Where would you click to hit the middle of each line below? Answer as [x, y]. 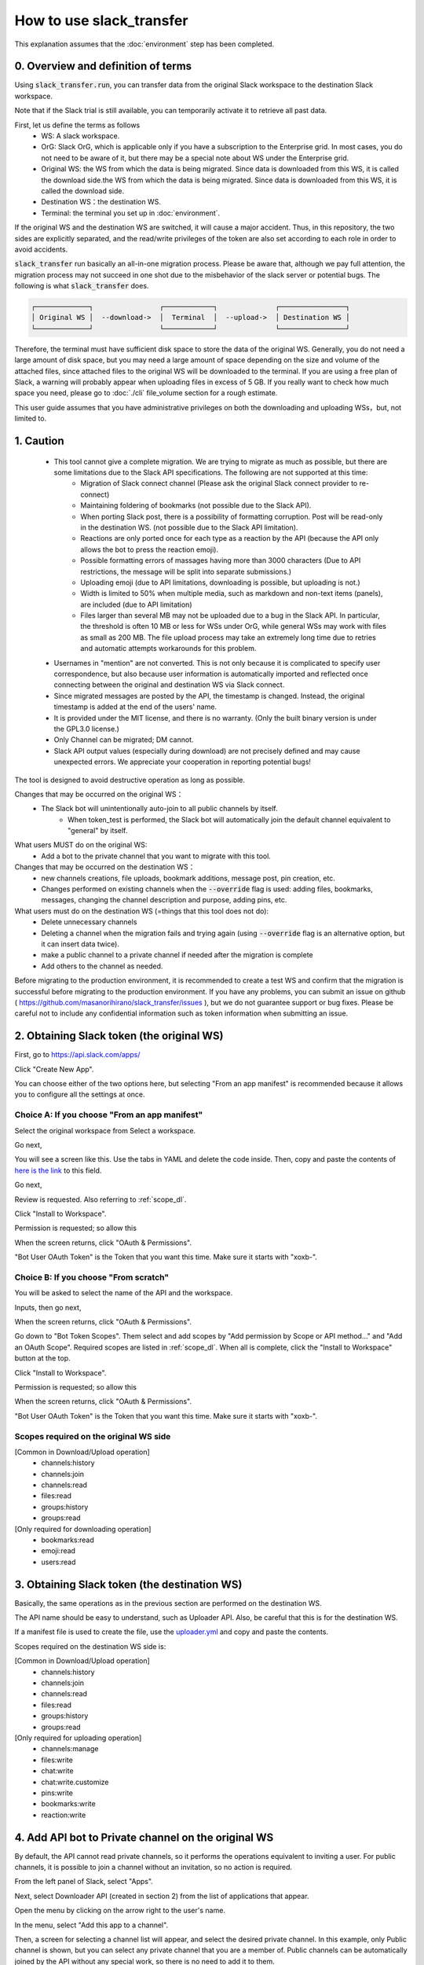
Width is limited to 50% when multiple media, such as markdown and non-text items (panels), [232, 593]
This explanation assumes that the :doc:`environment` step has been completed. [144, 44]
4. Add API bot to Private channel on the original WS [144, 1837]
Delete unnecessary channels [89, 922]
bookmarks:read [68, 1540]
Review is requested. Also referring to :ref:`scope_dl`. [101, 1199]
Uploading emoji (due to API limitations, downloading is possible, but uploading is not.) [220, 582]
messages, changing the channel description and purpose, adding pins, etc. [164, 900]
